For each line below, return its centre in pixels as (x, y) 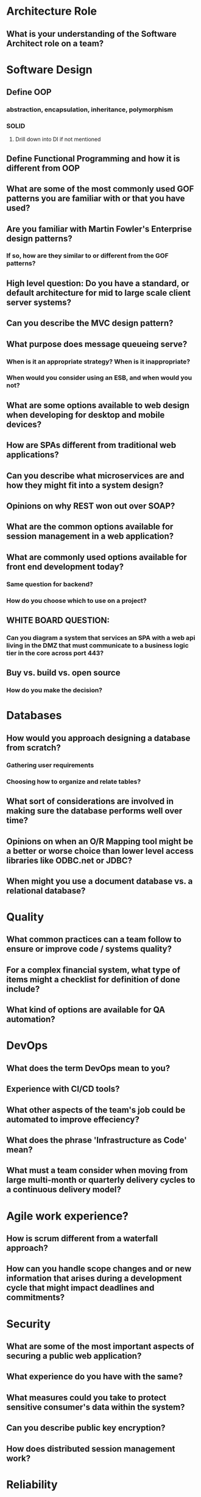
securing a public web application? (74, 1356)
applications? (33, 455)
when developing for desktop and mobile (86, 415)
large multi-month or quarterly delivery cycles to (101, 1180)
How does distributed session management (91, 1449)
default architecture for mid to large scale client (98, 293)
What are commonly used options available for (97, 557)
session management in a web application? (90, 536)
